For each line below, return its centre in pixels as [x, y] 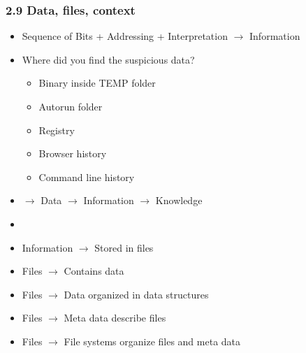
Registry [57, 130]
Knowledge [179, 200]
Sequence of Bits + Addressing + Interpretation [125, 36]
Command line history [87, 176]
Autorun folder [71, 106]
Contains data [94, 271]
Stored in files [124, 247]
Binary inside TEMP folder [97, 83]
